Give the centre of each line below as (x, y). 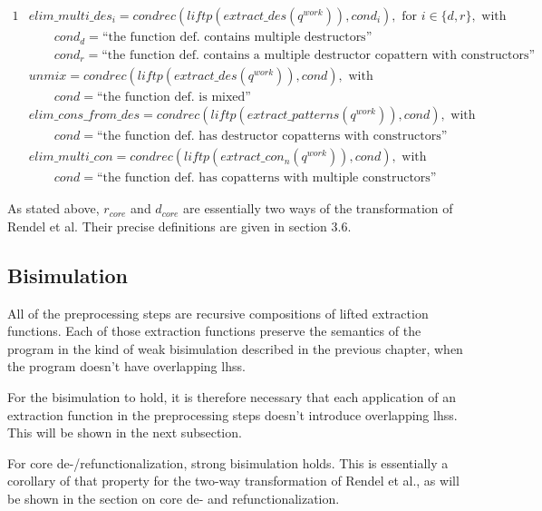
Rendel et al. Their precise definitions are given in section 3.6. (179, 226)
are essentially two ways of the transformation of (318, 208)
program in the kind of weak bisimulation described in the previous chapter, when (235, 348)
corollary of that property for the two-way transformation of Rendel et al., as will (233, 481)
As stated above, (53, 208)
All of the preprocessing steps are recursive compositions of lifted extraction (218, 313)
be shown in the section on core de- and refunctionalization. (174, 498)
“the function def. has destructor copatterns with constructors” (272, 137)
